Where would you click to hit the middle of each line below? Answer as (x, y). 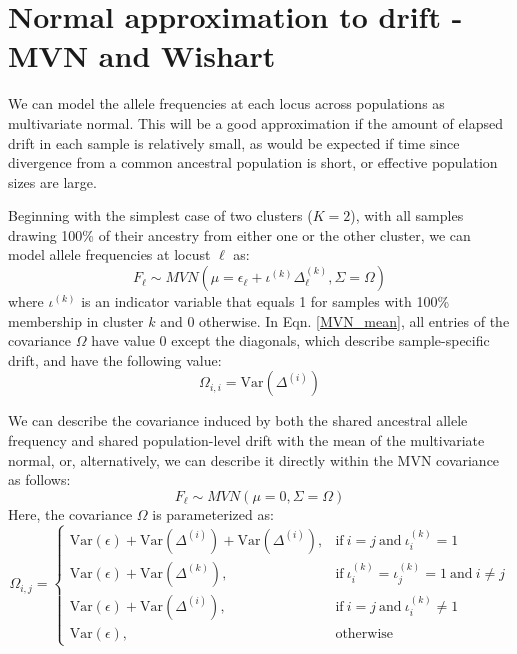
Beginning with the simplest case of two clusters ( (160, 215)
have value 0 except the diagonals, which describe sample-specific (290, 340)
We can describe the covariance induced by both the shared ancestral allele (238, 420)
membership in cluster (76, 320)
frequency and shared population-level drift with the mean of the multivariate (246, 440)
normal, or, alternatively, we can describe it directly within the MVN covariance (254, 459)
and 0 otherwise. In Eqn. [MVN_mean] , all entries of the (335, 320)
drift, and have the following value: (115, 359)
